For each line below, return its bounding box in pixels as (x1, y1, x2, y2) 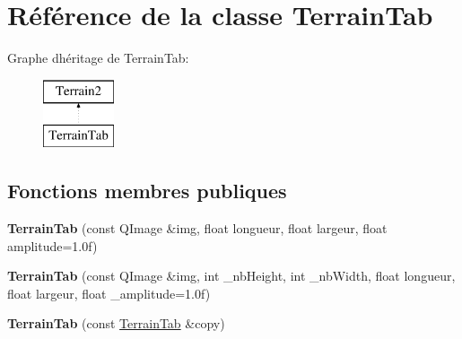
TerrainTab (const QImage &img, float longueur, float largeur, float (7, 219, 388, 238)
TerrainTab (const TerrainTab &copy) (7, 314, 225, 333)
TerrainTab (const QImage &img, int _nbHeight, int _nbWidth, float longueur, (7, 266, 456, 285)
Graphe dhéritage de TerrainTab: (7, 48, 189, 67)
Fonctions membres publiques (7, 177, 287, 204)
